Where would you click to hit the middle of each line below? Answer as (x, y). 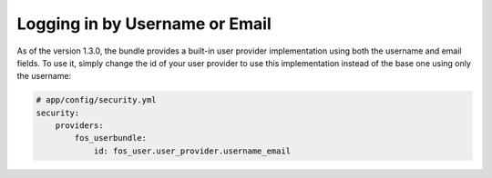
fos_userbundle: (111, 138)
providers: (79, 126)
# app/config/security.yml (96, 100)
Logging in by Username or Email (144, 24)
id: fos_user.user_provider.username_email (192, 151)
